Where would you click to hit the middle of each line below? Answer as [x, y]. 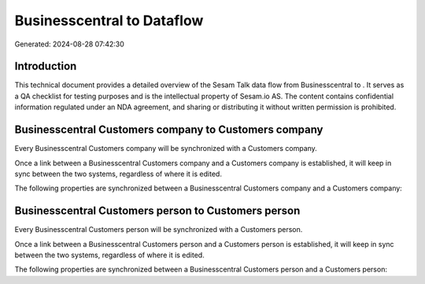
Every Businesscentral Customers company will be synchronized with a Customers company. [166, 149]
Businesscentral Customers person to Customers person [157, 211]
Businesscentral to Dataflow [109, 20]
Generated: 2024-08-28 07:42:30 [70, 44]
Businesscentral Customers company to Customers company [169, 130]
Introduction [46, 66]
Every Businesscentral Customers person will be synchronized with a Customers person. [159, 230]
